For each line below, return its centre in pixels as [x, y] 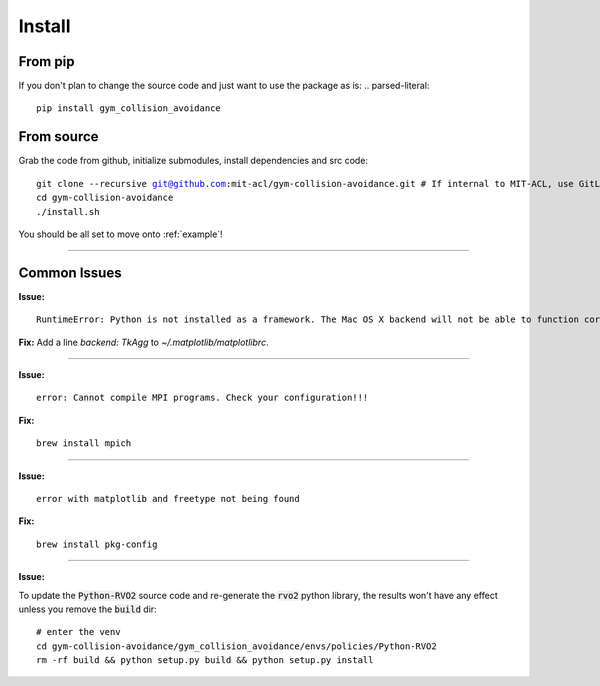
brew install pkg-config [97, 544]
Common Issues [70, 272]
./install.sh [68, 211]
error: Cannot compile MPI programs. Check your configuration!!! [202, 398]
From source [58, 136]
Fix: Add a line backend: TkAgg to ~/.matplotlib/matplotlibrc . [143, 342]
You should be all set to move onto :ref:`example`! [121, 234]
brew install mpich [84, 443]
